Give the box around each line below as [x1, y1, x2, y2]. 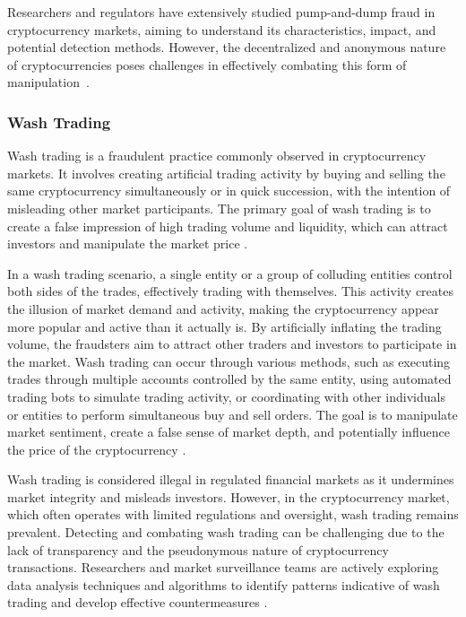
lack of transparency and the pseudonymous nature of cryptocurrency [7, 540, 389, 559]
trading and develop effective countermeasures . [7, 593, 268, 612]
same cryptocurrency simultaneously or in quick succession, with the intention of [7, 181, 451, 200]
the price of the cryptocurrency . [7, 439, 186, 458]
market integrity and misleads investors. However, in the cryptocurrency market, [7, 487, 450, 506]
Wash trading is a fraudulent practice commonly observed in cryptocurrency [7, 146, 427, 165]
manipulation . [7, 73, 90, 91]
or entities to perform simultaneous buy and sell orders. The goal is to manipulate [7, 404, 458, 423]
